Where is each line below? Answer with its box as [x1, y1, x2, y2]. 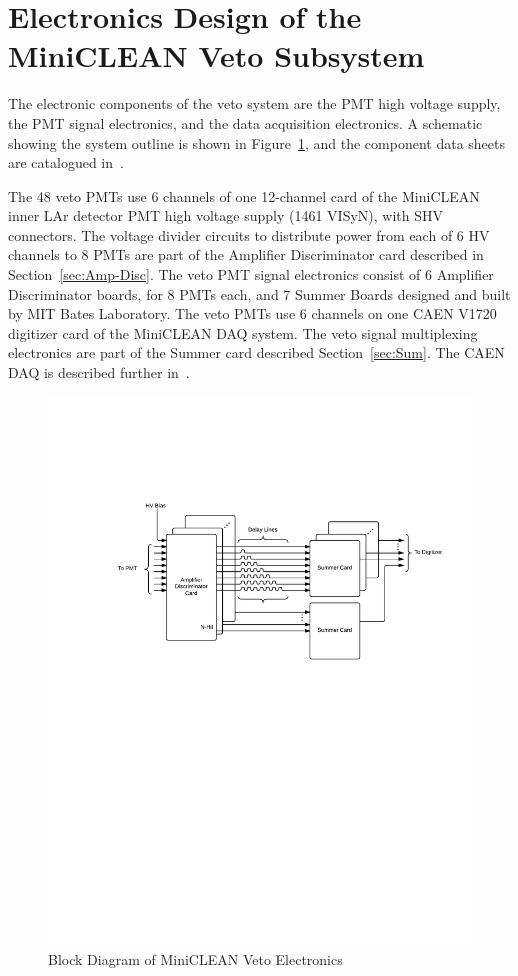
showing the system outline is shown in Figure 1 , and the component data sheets [8, 132, 505, 153]
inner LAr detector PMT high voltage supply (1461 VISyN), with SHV [8, 205, 444, 226]
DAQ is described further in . [8, 362, 190, 383]
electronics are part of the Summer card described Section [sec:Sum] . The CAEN [8, 342, 505, 363]
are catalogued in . [8, 152, 124, 173]
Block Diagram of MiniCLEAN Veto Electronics [48, 949, 343, 970]
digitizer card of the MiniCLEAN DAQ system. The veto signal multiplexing [8, 322, 478, 343]
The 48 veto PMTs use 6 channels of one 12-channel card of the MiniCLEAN [8, 185, 480, 206]
